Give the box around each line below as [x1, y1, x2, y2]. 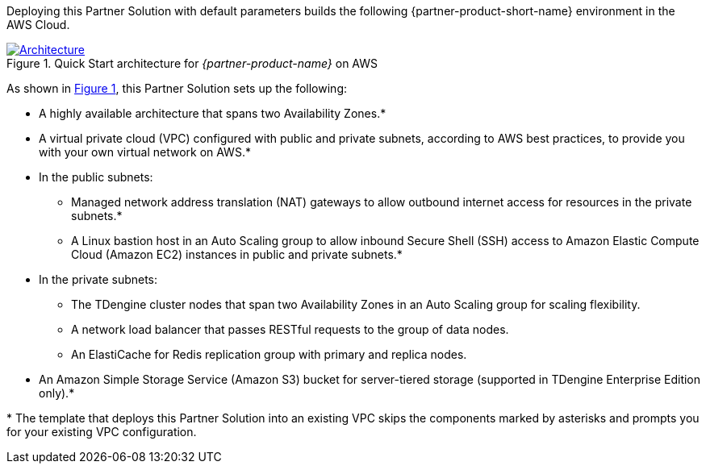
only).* [39, 386, 75, 400]
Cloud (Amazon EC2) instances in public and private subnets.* [71, 247, 403, 261]
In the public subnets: [39, 170, 153, 184]
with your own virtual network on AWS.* [39, 145, 251, 159]
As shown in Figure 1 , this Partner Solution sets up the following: [6, 81, 347, 95]
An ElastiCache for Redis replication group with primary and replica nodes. [71, 347, 467, 361]
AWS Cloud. [6, 18, 70, 31]
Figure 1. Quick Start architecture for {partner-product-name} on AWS [6, 56, 378, 70]
